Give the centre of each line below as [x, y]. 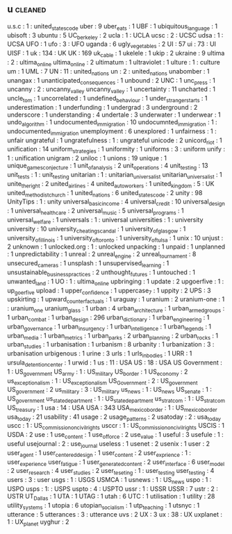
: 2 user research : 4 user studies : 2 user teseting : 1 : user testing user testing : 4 [111, 472]
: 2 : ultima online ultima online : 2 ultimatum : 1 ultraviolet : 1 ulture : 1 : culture [114, 63]
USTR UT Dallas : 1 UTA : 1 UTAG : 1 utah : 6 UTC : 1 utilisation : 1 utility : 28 [111, 497]
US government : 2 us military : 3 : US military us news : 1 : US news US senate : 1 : [109, 391]
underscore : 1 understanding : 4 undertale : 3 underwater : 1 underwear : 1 [114, 115]
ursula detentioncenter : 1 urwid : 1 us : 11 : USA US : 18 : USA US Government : [115, 363]
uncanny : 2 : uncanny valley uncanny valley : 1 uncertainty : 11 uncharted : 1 [111, 90]
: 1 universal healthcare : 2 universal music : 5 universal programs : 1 [96, 211]
